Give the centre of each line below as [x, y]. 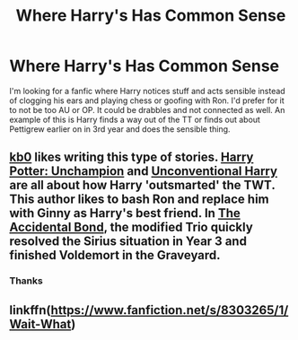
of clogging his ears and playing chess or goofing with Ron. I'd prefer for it [147, 100]
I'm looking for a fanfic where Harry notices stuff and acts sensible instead [147, 91]
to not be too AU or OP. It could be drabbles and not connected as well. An [147, 109]
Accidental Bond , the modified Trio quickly [131, 227]
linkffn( [30, 310]
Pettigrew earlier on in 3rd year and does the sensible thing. [120, 129]
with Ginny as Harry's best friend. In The [125, 213]
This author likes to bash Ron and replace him [139, 200]
